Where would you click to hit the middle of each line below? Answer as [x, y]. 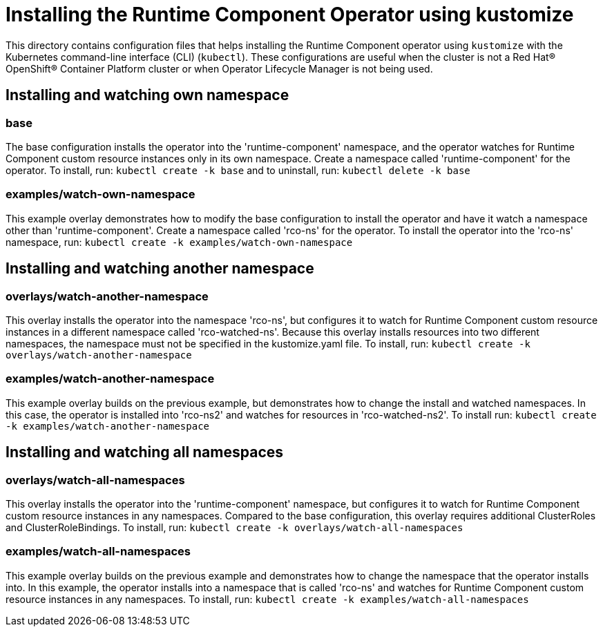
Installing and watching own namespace [147, 95]
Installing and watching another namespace [160, 269]
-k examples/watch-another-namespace [108, 426]
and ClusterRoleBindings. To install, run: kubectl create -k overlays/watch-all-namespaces [234, 527]
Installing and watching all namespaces [145, 452]
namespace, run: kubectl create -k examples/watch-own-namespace [179, 242]
